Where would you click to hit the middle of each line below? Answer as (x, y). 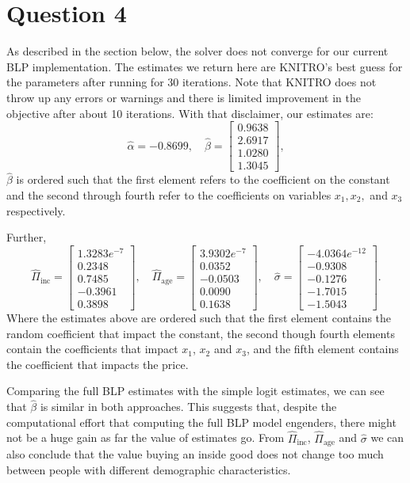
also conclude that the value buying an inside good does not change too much (195, 454)
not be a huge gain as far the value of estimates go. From (146, 437)
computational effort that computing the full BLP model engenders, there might (201, 422)
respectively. (36, 210)
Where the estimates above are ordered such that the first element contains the (199, 318)
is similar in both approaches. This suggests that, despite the (188, 407)
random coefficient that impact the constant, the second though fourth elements (201, 333)
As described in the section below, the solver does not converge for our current (197, 51)
